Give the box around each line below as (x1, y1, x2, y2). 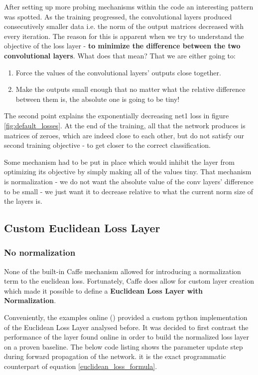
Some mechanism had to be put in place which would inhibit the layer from (4, 156, 235, 167)
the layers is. (4, 196, 42, 206)
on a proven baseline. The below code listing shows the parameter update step (4, 341, 243, 352)
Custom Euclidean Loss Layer (4, 220, 160, 236)
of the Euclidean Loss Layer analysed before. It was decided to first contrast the (4, 322, 249, 332)
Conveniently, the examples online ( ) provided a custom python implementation (4, 312, 248, 323)
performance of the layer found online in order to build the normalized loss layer (4, 332, 250, 342)
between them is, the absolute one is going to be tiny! (15, 93, 180, 104)
